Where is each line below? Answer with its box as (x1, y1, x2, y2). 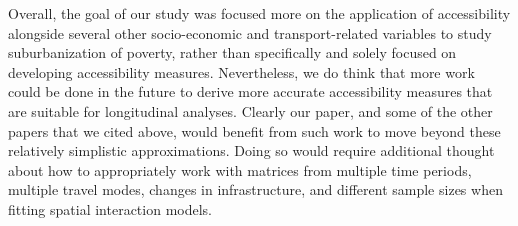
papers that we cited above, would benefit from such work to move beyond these (8, 120, 501, 141)
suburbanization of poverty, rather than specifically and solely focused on (8, 42, 457, 63)
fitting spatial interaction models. (8, 198, 212, 219)
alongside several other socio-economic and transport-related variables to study (8, 22, 492, 43)
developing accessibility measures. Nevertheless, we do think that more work (8, 61, 475, 82)
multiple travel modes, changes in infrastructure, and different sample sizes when (8, 179, 503, 200)
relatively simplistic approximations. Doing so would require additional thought (8, 140, 495, 161)
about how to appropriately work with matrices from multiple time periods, (8, 159, 472, 180)
